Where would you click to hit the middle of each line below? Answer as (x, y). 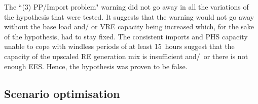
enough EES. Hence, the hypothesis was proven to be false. (96, 66)
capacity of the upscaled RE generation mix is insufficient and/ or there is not (126, 56)
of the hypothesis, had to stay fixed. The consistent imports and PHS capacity (126, 36)
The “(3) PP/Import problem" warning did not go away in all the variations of (126, 7)
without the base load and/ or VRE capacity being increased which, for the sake (129, 27)
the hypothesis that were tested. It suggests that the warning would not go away (129, 16)
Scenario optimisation (62, 93)
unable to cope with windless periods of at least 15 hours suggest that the (119, 46)
